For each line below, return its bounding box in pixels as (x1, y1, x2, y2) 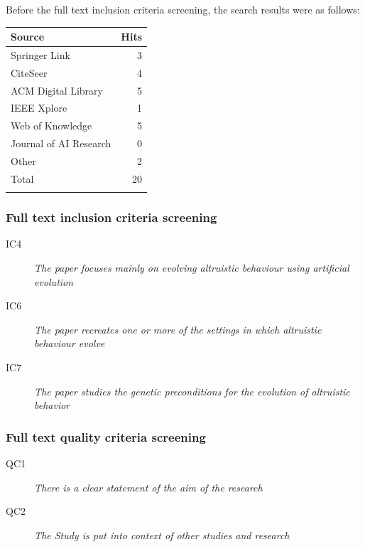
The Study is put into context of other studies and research (34, 527, 290, 542)
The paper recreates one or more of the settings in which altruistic (34, 322, 322, 336)
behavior (34, 398, 70, 413)
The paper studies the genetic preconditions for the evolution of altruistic (34, 383, 350, 398)
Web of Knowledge (11, 118, 92, 133)
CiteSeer (11, 65, 48, 80)
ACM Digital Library (11, 83, 103, 97)
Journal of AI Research (11, 136, 111, 151)
